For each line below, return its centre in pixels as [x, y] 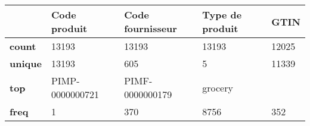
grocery [218, 87]
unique [26, 63]
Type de [222, 15]
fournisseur [151, 28]
